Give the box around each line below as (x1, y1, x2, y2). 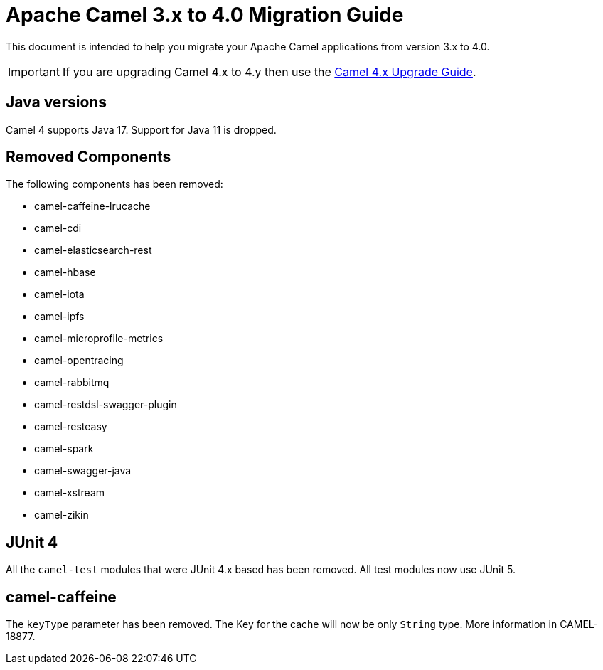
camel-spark (34, 442, 94, 455)
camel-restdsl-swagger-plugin (34, 398, 177, 411)
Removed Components (6, 148, 171, 166)
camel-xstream (34, 486, 105, 499)
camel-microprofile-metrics (34, 332, 164, 345)
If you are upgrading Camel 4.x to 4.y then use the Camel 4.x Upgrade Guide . (62, 64, 476, 79)
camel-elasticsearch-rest (34, 244, 152, 257)
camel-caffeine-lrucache (34, 200, 151, 213)
